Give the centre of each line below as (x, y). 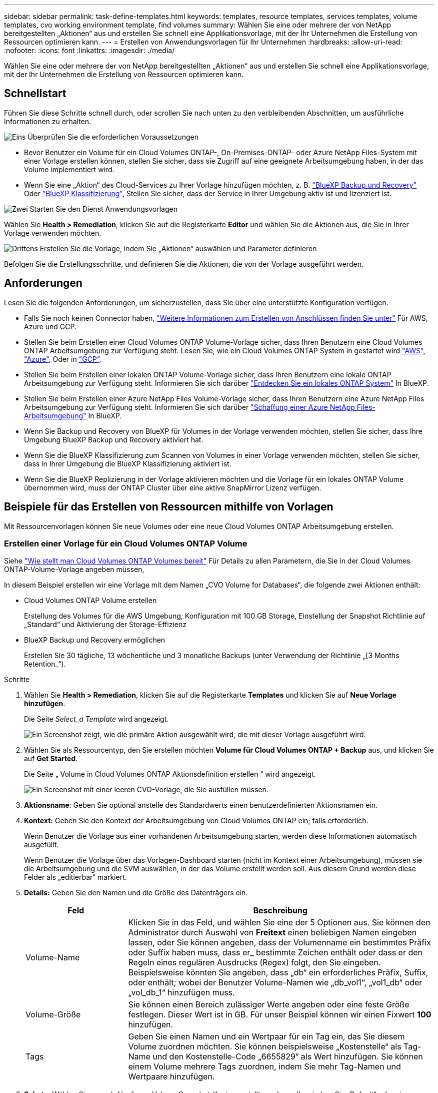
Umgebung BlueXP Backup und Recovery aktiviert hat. (114, 439)
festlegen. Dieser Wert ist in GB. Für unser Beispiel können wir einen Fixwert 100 (280, 1015)
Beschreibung (280, 911)
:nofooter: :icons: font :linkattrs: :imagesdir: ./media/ (89, 50)
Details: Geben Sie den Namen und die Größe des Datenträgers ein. (136, 893)
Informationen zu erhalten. (48, 121)
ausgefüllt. (41, 845)
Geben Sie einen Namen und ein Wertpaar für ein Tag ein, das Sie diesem (266, 1037)
